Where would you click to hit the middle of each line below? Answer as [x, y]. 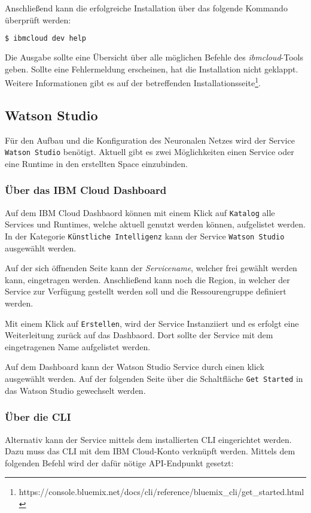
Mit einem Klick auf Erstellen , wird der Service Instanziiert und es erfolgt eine [152, 323]
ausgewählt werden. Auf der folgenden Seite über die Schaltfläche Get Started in [154, 379]
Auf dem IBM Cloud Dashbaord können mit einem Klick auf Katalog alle [140, 212]
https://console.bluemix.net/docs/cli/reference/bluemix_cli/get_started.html [161, 492]
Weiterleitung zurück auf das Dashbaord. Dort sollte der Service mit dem [139, 335]
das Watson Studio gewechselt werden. [75, 390]
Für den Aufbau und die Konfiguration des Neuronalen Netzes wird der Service [150, 140]
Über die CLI [38, 417]
